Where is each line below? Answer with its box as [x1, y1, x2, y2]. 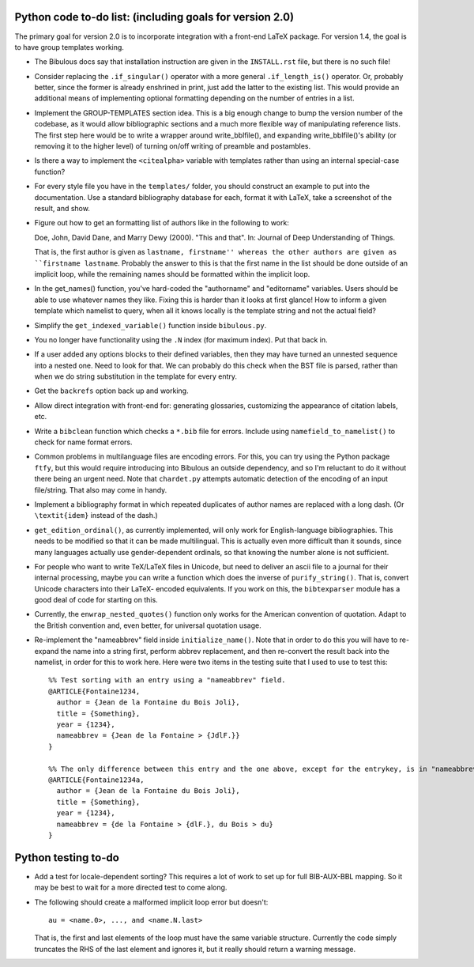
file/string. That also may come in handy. [34, 485, 167, 494]
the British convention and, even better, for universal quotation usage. [34, 621, 261, 630]
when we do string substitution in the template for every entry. [34, 372, 237, 381]
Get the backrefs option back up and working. [34, 386, 189, 395]
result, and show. [34, 203, 90, 213]
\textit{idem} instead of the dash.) [34, 511, 158, 520]
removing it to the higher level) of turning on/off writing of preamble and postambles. [34, 142, 311, 151]
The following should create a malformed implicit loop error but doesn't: [34, 897, 269, 907]
